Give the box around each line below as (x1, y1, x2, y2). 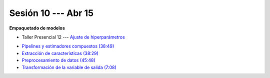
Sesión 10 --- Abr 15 (9, 7, 94, 18)
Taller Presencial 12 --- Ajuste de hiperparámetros (21, 34, 125, 40)
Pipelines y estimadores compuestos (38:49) (21, 43, 114, 49)
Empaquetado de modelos (9, 25, 65, 31)
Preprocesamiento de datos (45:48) (21, 57, 95, 63)
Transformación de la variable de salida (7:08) (21, 64, 117, 70)
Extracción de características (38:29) (21, 50, 98, 56)
